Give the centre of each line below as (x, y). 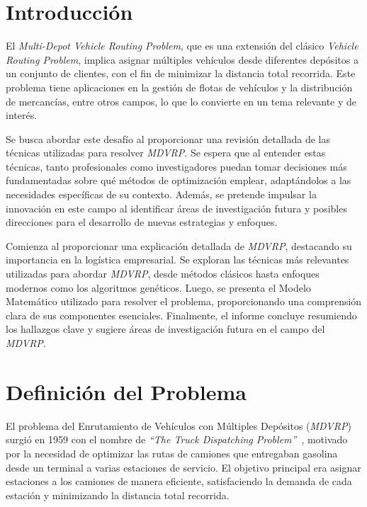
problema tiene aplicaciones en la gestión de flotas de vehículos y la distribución (179, 87)
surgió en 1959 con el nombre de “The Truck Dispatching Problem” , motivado (177, 439)
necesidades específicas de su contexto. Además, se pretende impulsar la (161, 194)
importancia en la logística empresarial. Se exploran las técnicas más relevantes (177, 260)
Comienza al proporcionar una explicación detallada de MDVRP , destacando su (179, 245)
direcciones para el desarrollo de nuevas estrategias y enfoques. (142, 222)
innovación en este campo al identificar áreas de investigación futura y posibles (176, 208)
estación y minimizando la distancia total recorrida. (118, 495)
